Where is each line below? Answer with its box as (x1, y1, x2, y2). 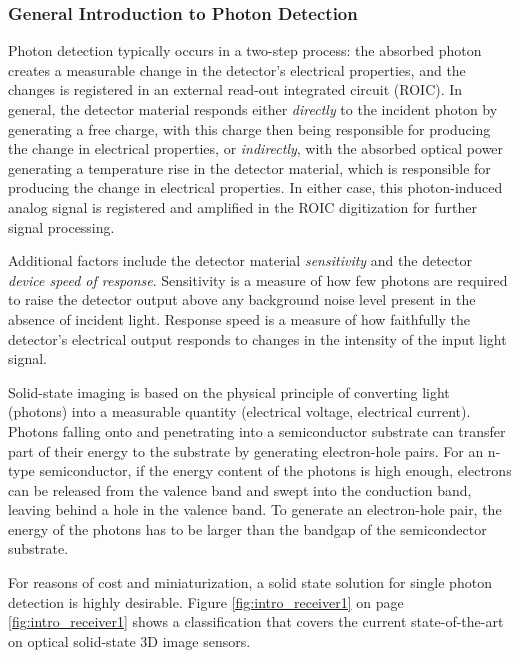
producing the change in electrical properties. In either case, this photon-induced (8, 177, 503, 198)
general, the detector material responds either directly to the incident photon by (8, 99, 498, 119)
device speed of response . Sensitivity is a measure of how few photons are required (8, 269, 508, 290)
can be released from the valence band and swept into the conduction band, (8, 479, 472, 500)
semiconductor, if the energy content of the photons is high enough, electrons (39, 460, 512, 481)
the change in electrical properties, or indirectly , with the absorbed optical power (8, 138, 504, 159)
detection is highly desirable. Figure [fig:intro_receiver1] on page (8, 591, 404, 612)
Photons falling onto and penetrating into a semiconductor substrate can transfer (8, 420, 506, 441)
